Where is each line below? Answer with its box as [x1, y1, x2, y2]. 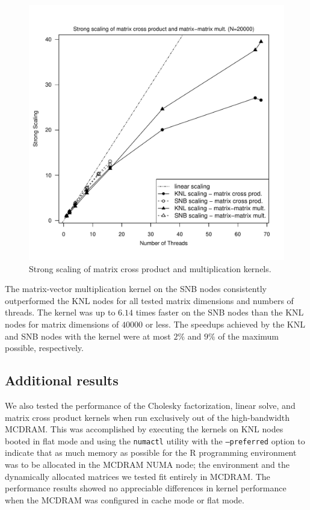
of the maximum [218, 329, 279, 342]
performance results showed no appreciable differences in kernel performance [5, 482, 287, 494]
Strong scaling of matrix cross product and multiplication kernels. [29, 262, 271, 275]
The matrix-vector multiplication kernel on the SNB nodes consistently [5, 282, 267, 295]
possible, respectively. [5, 341, 84, 354]
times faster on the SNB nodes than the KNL [135, 306, 304, 319]
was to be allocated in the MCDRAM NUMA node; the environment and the [5, 458, 290, 470]
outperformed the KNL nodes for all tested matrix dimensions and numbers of [5, 294, 294, 306]
